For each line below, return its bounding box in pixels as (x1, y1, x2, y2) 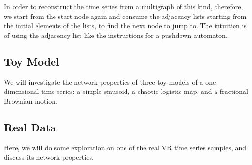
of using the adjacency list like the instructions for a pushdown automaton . (4, 30, 228, 40)
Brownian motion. (4, 95, 57, 106)
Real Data (4, 119, 56, 134)
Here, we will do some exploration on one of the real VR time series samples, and (4, 142, 247, 152)
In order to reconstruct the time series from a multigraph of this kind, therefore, (4, 1, 243, 11)
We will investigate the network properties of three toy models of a (4, 76, 203, 87)
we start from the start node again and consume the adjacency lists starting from (4, 11, 247, 21)
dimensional (4, 86, 39, 96)
